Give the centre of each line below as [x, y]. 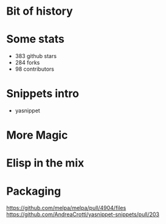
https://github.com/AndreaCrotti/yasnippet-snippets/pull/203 [83, 214]
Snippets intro [43, 94]
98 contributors [35, 69]
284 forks [27, 63]
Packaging [34, 191]
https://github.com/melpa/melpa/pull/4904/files [66, 208]
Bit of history [40, 11]
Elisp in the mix [45, 163]
